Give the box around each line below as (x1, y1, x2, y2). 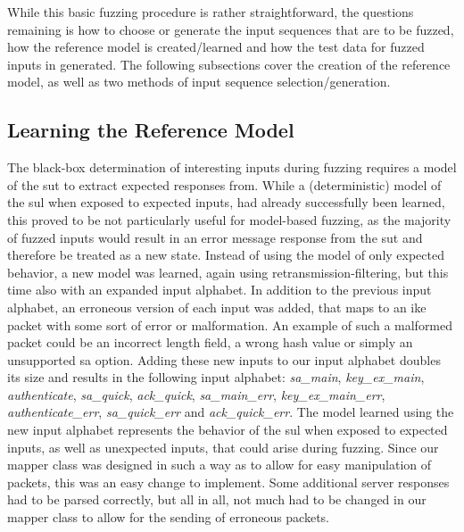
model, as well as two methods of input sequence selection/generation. (7, 72, 391, 91)
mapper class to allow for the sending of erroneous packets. (7, 508, 330, 527)
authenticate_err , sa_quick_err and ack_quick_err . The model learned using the (7, 403, 454, 421)
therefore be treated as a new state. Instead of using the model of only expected (7, 245, 444, 264)
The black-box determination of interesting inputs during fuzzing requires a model (7, 158, 457, 177)
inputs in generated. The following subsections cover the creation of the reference (7, 54, 451, 73)
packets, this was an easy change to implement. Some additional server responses (7, 472, 450, 491)
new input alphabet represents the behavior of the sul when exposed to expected (7, 420, 448, 439)
